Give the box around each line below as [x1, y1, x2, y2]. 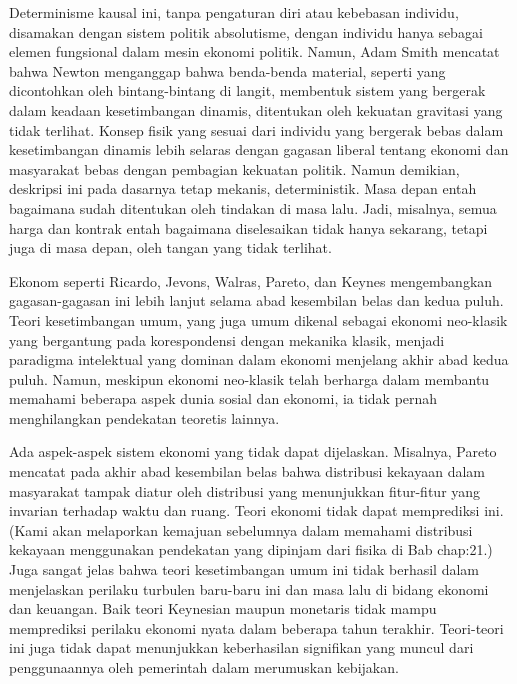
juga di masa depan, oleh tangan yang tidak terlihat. [9, 237, 332, 258]
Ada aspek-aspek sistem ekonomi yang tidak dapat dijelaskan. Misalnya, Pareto [9, 441, 497, 462]
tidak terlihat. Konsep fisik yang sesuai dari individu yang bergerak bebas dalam [9, 119, 504, 140]
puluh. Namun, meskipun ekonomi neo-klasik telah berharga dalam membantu [9, 368, 490, 389]
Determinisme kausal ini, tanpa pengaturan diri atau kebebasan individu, [9, 2, 459, 22]
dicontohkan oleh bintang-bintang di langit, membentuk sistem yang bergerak [9, 80, 486, 101]
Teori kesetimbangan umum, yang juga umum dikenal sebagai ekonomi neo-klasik [9, 309, 508, 330]
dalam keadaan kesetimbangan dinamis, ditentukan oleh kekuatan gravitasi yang [9, 99, 503, 120]
